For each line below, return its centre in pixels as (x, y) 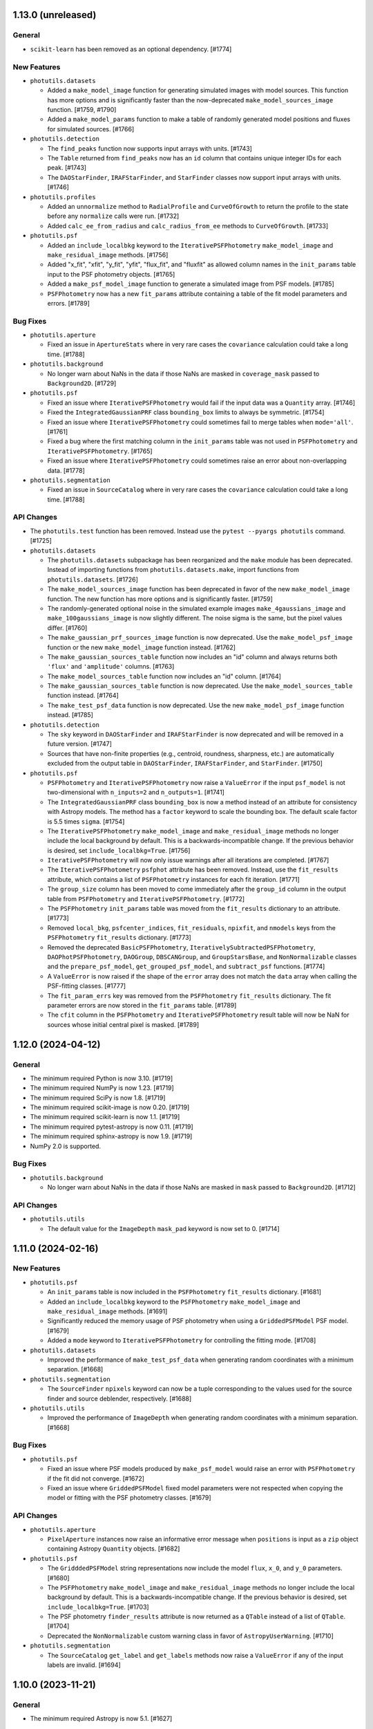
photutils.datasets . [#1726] (93, 579)
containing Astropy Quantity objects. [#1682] (114, 1548)
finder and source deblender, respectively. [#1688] (119, 1398)
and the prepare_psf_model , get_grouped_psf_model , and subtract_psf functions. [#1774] (186, 967)
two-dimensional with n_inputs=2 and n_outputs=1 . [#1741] (136, 793)
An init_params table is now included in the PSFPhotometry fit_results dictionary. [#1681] (184, 1292)
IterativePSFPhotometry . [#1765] (100, 451)
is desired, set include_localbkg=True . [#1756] (119, 850)
